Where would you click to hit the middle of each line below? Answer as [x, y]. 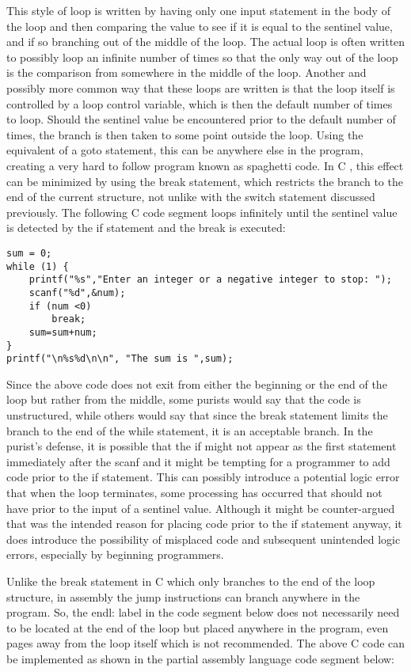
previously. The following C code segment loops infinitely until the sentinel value [202, 212]
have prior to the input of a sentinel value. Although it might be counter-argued [201, 508]
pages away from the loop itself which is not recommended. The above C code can [206, 643]
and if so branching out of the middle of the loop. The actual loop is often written [206, 42]
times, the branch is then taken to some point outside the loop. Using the [185, 134]
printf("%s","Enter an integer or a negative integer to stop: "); [210, 280]
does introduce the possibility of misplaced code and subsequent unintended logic [204, 539]
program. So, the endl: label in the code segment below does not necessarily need [203, 612]
